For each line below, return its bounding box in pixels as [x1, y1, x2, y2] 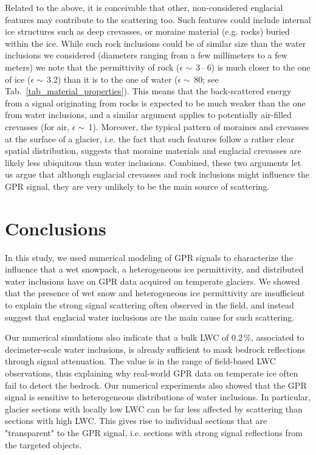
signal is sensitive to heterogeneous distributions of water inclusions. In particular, [5, 391, 311, 403]
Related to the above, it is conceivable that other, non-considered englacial [5, 1, 283, 13]
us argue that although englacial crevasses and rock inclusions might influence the [5, 168, 310, 181]
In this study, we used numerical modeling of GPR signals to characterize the [5, 251, 293, 263]
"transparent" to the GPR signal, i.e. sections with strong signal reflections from [5, 426, 303, 439]
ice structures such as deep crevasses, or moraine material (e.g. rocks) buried [5, 25, 290, 38]
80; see [194, 72, 219, 85]
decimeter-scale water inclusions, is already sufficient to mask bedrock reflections [5, 342, 305, 355]
